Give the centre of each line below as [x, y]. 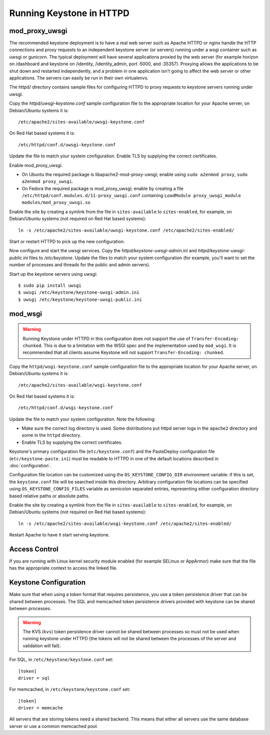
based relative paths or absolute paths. [49, 496]
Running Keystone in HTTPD [69, 13]
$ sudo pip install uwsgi [50, 286]
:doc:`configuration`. [30, 466]
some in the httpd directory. [51, 435]
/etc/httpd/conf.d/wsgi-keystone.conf [66, 408]
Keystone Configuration [47, 582]
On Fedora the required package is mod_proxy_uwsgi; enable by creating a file [102, 189]
